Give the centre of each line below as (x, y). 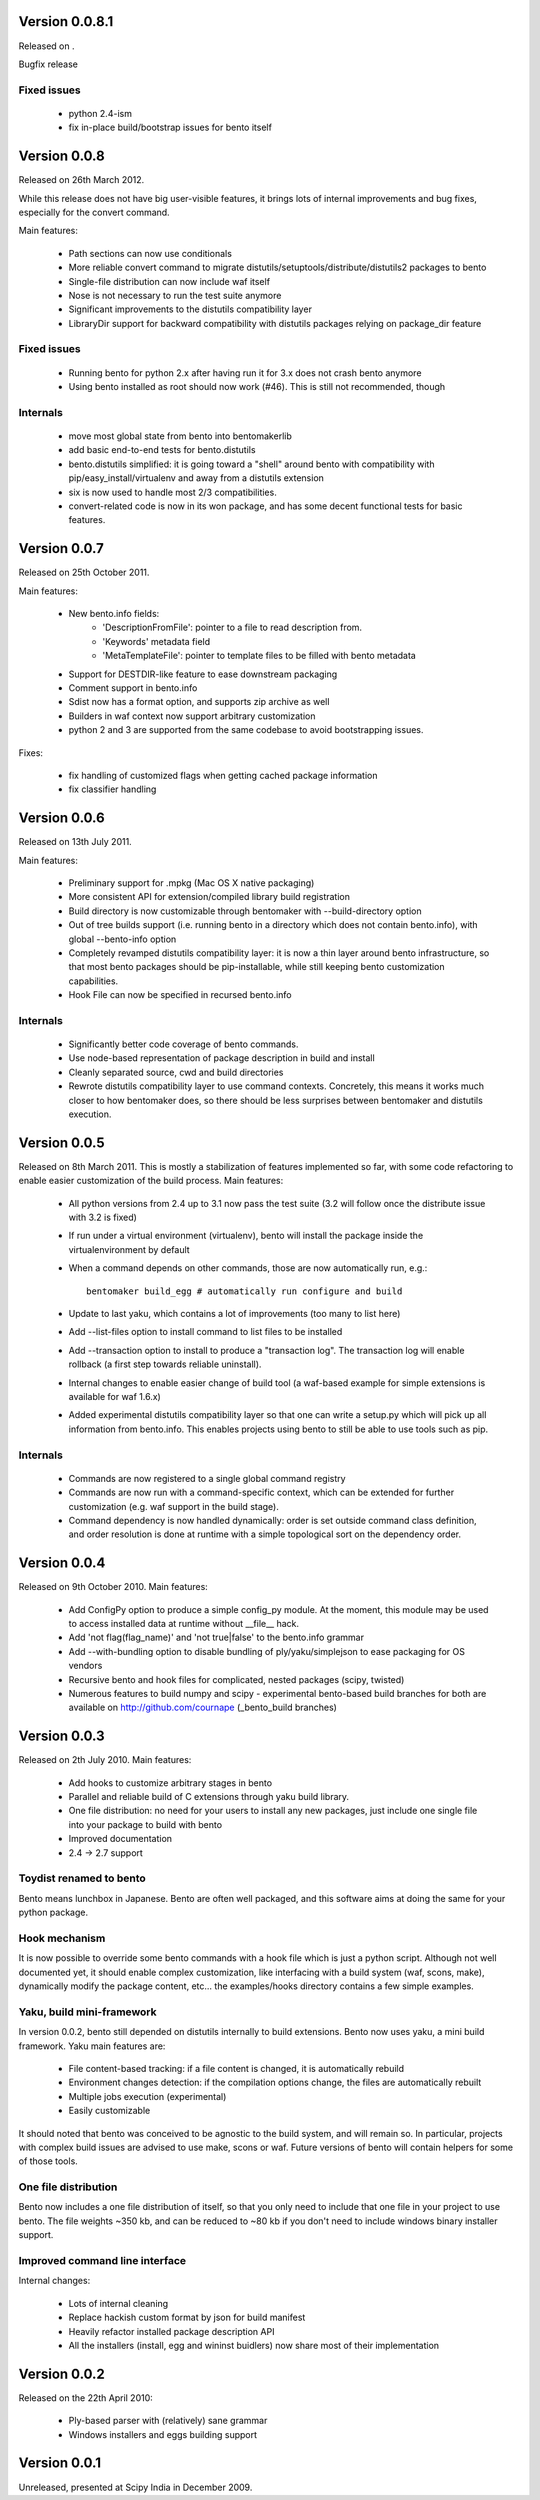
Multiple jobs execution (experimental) (147, 2096)
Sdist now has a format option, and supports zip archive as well (199, 702)
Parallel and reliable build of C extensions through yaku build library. (209, 1797)
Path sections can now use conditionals (150, 253)
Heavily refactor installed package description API (171, 2331)
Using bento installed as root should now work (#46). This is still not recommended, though (257, 387)
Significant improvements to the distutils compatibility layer (190, 309)
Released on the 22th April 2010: (86, 2397)
